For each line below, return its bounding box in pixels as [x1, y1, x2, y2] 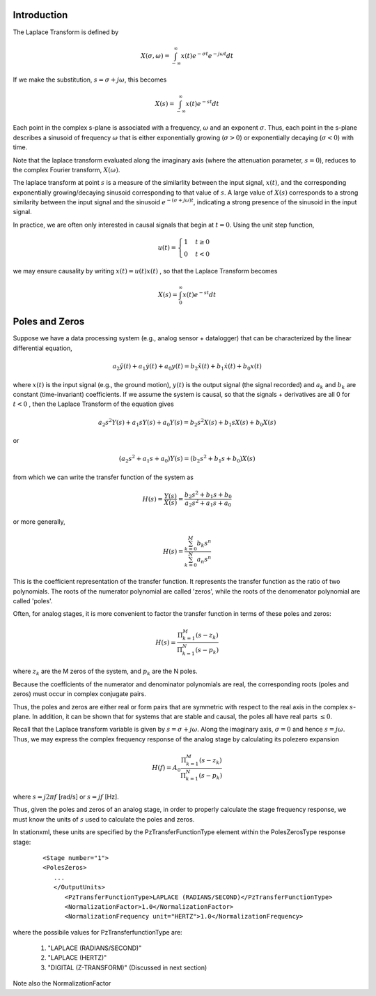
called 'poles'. [13, 596, 53, 605]
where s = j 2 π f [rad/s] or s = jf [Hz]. [13, 792, 120, 801]
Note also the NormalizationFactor [13, 979, 111, 988]
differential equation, [13, 344, 72, 352]
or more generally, [13, 517, 65, 526]
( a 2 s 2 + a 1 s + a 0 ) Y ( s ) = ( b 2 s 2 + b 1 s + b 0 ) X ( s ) [118, 453, 256, 465]
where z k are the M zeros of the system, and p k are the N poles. [13, 667, 198, 677]
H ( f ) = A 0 [152, 764, 181, 774]
